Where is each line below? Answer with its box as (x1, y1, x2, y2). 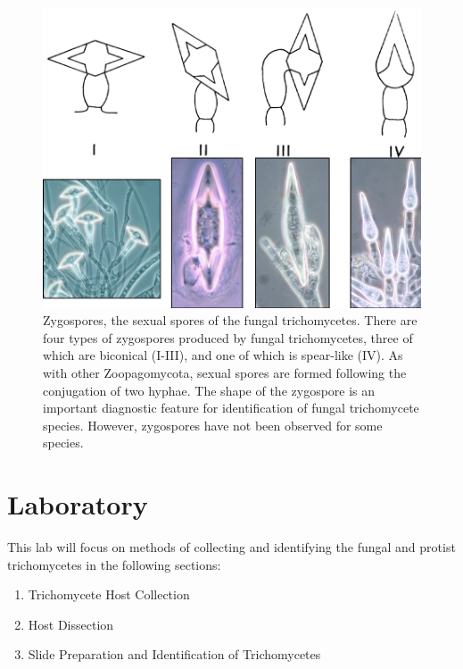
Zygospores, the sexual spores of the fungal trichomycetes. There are (43, 311, 418, 330)
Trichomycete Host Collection (28, 585, 190, 604)
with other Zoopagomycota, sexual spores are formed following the (43, 363, 407, 381)
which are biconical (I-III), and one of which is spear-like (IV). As (43, 346, 403, 364)
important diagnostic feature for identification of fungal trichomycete (43, 398, 419, 417)
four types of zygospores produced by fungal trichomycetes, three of (43, 328, 413, 347)
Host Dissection (28, 615, 114, 633)
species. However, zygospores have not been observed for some (43, 415, 383, 434)
